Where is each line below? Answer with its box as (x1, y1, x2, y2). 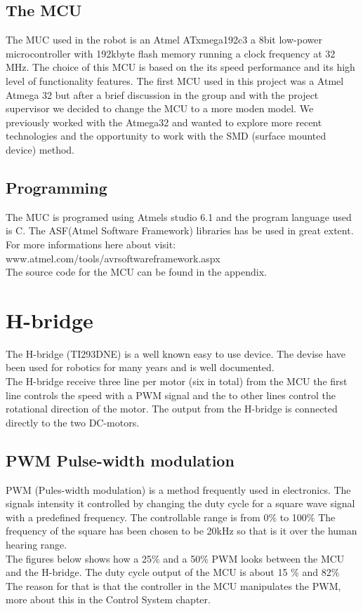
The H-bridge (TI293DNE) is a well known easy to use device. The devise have (6, 346, 346, 361)
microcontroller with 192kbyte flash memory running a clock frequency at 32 (6, 46, 336, 60)
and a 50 (163, 551, 201, 565)
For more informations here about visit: (6, 236, 176, 251)
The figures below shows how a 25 (6, 551, 152, 565)
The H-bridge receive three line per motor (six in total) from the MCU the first (6, 374, 348, 389)
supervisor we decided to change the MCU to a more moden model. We (6, 101, 314, 116)
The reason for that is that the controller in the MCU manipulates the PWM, (6, 578, 341, 593)
